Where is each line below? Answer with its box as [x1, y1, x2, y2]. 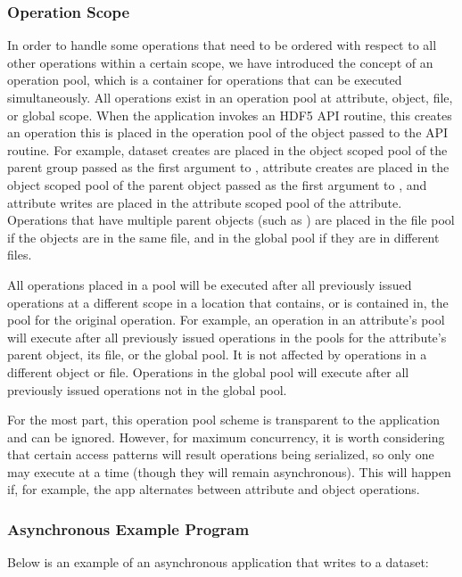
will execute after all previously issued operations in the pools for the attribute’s [7, 327, 447, 346]
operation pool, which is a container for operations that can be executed [7, 70, 402, 89]
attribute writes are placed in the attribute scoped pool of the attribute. [7, 193, 402, 211]
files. [7, 245, 32, 264]
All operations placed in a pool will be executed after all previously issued [7, 275, 412, 293]
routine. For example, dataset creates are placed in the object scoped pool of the [7, 140, 448, 159]
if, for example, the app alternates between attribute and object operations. [7, 480, 420, 499]
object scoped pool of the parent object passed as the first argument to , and [7, 175, 427, 194]
